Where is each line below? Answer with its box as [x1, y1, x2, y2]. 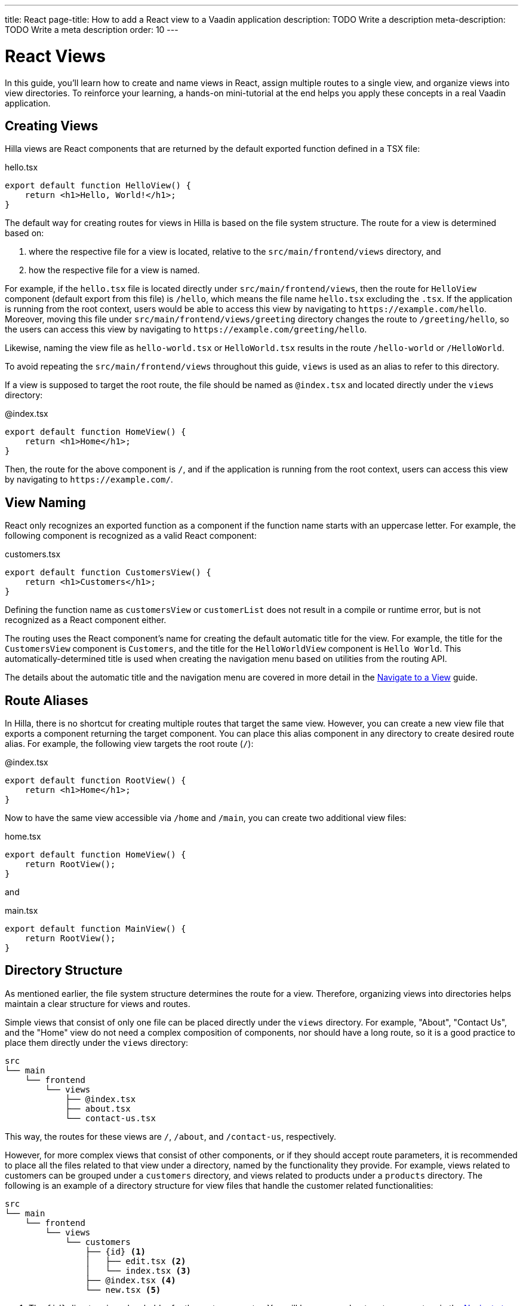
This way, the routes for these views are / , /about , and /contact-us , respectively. [5, 1131, 336, 1142]
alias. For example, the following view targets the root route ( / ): [5, 739, 254, 749]
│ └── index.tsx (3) [85, 1265, 191, 1276]
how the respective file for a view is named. [29, 265, 200, 276]
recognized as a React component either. [5, 615, 167, 625]
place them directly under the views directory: [5, 1037, 189, 1048]
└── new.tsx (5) [85, 1284, 161, 1295]
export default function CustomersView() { [5, 567, 211, 578]
